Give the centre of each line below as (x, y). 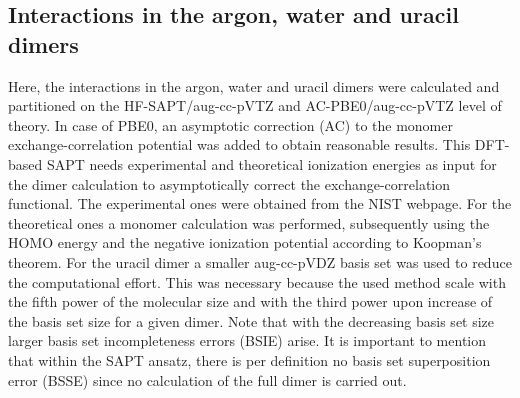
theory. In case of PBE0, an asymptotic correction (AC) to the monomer (230, 124)
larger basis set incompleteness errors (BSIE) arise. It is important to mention (247, 340)
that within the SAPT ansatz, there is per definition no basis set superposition (249, 359)
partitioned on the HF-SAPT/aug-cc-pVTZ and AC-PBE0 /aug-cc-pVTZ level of (255, 105)
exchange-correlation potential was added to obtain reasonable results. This (239, 144)
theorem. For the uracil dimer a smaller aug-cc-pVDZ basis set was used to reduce (260, 261)
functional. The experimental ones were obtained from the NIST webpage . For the (260, 203)
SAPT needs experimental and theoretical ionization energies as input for (271, 163)
